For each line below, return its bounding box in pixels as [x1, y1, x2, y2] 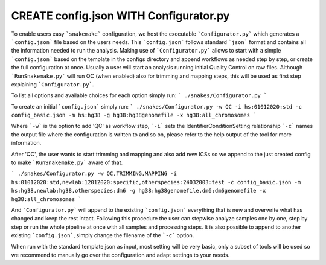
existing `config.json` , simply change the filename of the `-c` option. [11, 232, 194, 239]
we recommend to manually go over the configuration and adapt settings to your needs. [11, 251, 230, 258]
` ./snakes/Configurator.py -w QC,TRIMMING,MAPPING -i [11, 170, 177, 177]
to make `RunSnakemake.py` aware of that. [11, 159, 123, 166]
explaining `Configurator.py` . [11, 80, 94, 88]
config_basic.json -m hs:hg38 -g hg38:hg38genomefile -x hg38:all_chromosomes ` [11, 112, 257, 119]
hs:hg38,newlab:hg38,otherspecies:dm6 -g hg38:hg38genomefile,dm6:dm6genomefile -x [11, 187, 266, 194]
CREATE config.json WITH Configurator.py [11, 9, 230, 22]
